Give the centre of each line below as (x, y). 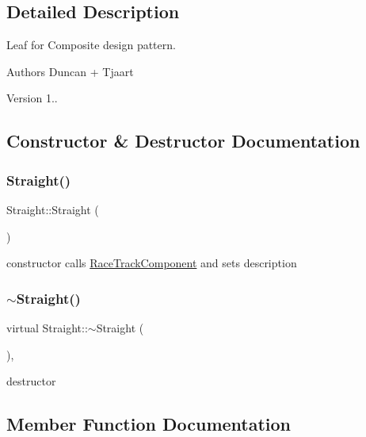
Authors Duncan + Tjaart (70, 71)
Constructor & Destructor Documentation (183, 141)
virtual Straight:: (47, 327)
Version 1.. (32, 98)
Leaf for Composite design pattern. (91, 45)
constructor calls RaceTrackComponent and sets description (152, 263)
